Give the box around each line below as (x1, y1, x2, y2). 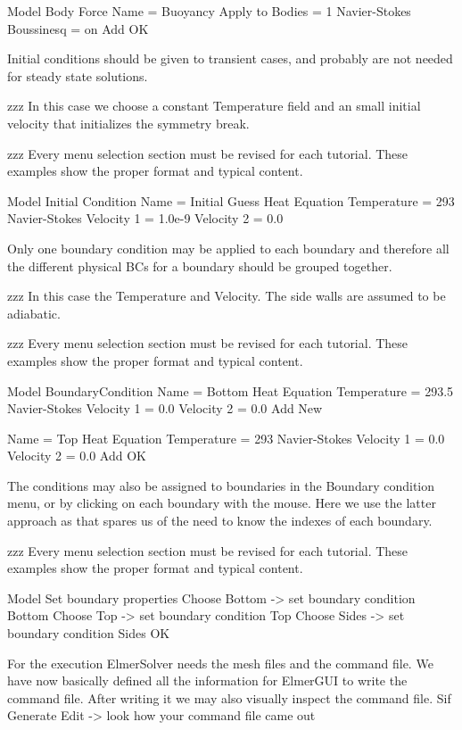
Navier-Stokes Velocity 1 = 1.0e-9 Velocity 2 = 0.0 (7, 209, 284, 228)
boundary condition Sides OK (7, 624, 170, 643)
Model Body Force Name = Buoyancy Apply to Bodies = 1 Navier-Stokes (7, 2, 411, 20)
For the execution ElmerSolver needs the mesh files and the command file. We (7, 653, 433, 672)
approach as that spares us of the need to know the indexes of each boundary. (7, 511, 433, 530)
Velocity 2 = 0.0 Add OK (7, 446, 146, 465)
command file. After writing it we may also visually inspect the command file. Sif (7, 688, 451, 707)
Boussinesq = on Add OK (7, 19, 149, 37)
